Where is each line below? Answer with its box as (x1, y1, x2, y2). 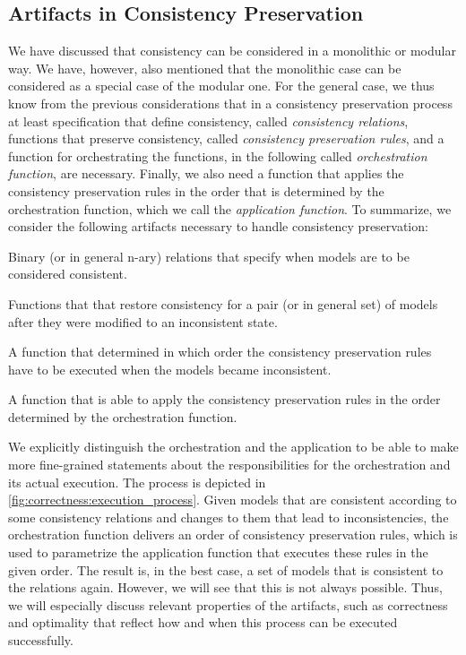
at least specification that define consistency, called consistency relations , (8, 111, 409, 130)
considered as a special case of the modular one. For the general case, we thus (8, 76, 435, 95)
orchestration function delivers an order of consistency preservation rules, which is (8, 525, 458, 544)
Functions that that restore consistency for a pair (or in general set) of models (8, 294, 438, 313)
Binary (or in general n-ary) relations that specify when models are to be (8, 246, 410, 265)
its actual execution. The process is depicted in (8, 472, 266, 491)
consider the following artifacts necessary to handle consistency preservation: (8, 217, 428, 236)
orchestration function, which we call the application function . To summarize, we (8, 199, 452, 218)
